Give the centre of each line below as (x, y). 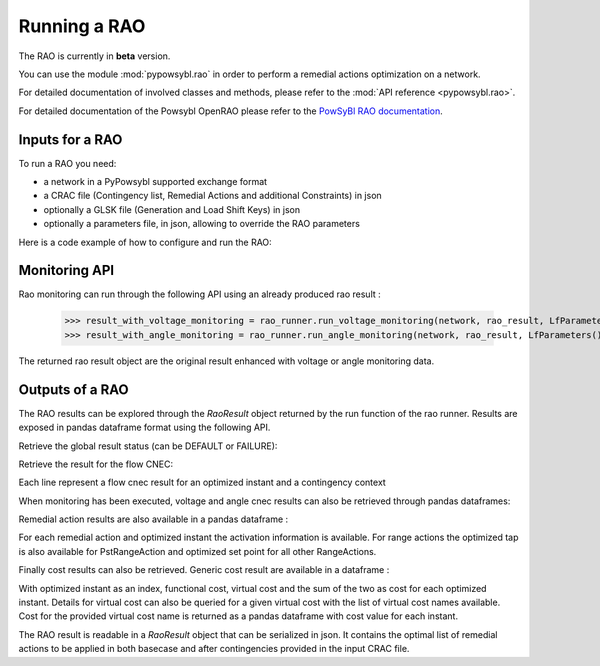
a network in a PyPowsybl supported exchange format (155, 182)
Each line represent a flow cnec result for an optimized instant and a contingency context (202, 482)
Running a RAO (82, 26)
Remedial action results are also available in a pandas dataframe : (153, 519)
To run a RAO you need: (67, 163)
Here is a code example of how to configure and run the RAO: (145, 242)
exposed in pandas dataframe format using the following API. (144, 427)
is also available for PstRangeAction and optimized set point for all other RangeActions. (197, 551)
